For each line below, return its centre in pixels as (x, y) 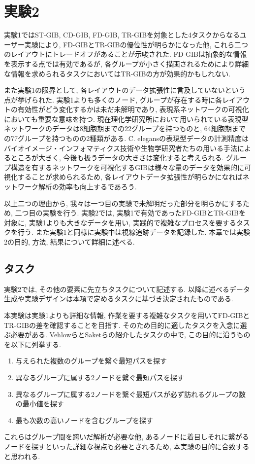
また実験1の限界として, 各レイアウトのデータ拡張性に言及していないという (125, 90)
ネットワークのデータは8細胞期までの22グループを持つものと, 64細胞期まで (125, 128)
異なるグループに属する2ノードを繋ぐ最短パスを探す (100, 377)
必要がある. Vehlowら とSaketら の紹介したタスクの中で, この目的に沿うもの (130, 335)
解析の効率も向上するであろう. (87, 187)
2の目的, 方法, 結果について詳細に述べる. (69, 242)
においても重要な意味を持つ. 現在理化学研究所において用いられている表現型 (126, 119)
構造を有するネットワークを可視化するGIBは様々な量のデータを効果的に (127, 167)
